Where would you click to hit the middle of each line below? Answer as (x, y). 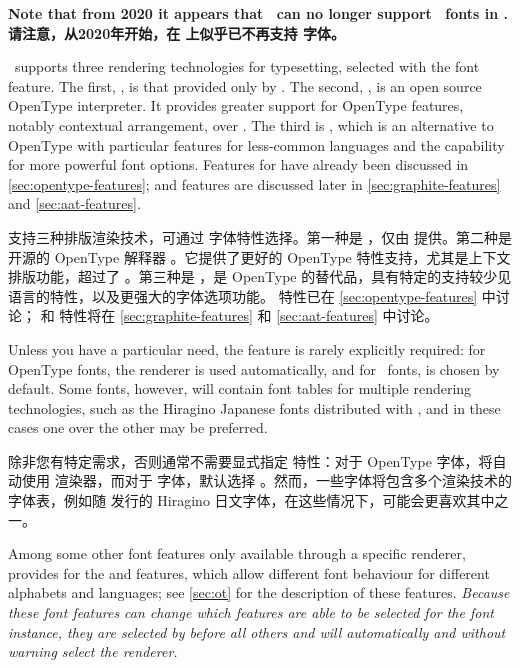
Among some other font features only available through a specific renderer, (237, 553)
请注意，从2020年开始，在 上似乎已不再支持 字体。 (176, 32)
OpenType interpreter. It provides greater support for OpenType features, (236, 105)
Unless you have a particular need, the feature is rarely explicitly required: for (247, 348)
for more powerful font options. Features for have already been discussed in (238, 164)
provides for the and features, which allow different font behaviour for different (249, 572)
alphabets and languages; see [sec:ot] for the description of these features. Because (259, 592)
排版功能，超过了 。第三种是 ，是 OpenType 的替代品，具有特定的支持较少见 (260, 276)
